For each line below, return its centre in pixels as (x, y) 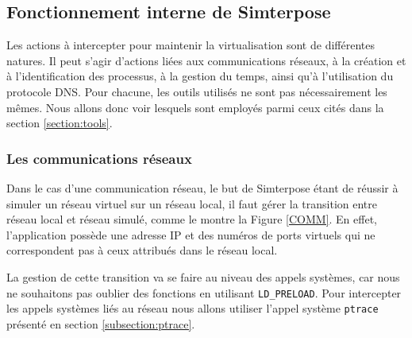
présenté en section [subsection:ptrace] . (101, 323)
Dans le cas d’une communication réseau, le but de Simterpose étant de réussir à (202, 187)
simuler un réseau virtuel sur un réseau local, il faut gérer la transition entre (192, 203)
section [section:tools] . (60, 123)
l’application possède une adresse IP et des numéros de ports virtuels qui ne (191, 234)
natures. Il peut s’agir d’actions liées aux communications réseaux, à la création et (206, 60)
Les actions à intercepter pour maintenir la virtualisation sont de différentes (191, 45)
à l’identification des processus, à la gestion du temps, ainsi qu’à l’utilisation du (200, 76)
